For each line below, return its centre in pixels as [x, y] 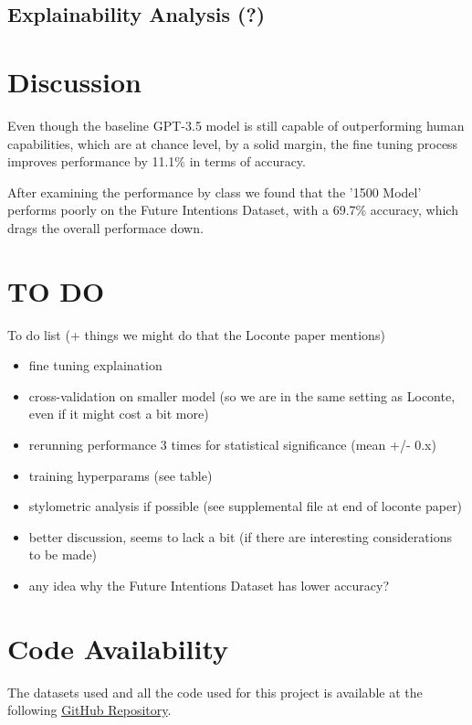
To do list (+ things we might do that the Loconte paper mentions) [196, 334]
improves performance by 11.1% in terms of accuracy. [157, 161]
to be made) [63, 554]
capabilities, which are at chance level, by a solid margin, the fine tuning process [233, 143]
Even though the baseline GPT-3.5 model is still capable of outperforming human [236, 125]
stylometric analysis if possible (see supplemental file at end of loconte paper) [246, 506]
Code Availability [118, 648]
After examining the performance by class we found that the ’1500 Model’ [215, 192]
